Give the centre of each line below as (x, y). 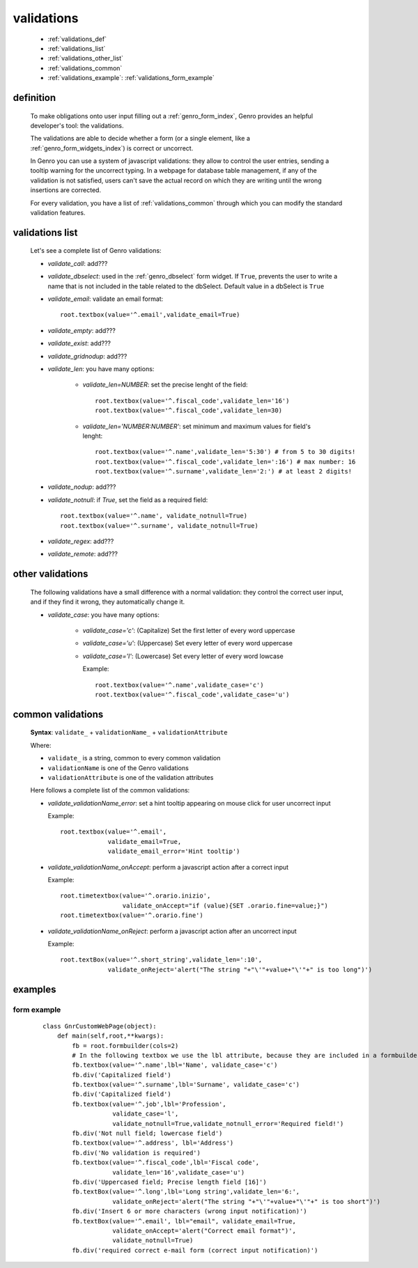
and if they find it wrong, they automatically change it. (108, 602)
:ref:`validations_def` (77, 39)
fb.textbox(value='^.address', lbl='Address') (153, 1143)
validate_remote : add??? (83, 554)
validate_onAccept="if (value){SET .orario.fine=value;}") (225, 906)
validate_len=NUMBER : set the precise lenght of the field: (165, 385)
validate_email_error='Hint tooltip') (174, 852)
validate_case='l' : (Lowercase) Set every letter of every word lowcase (183, 656)
